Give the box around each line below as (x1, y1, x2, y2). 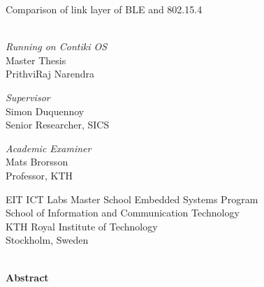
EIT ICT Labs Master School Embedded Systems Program (6, 191, 258, 206)
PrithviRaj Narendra (6, 66, 94, 81)
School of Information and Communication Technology (6, 205, 240, 220)
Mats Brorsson (6, 154, 68, 169)
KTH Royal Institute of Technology (6, 219, 158, 233)
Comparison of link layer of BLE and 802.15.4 (6, 2, 203, 16)
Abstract (6, 270, 49, 284)
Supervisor (6, 89, 50, 104)
